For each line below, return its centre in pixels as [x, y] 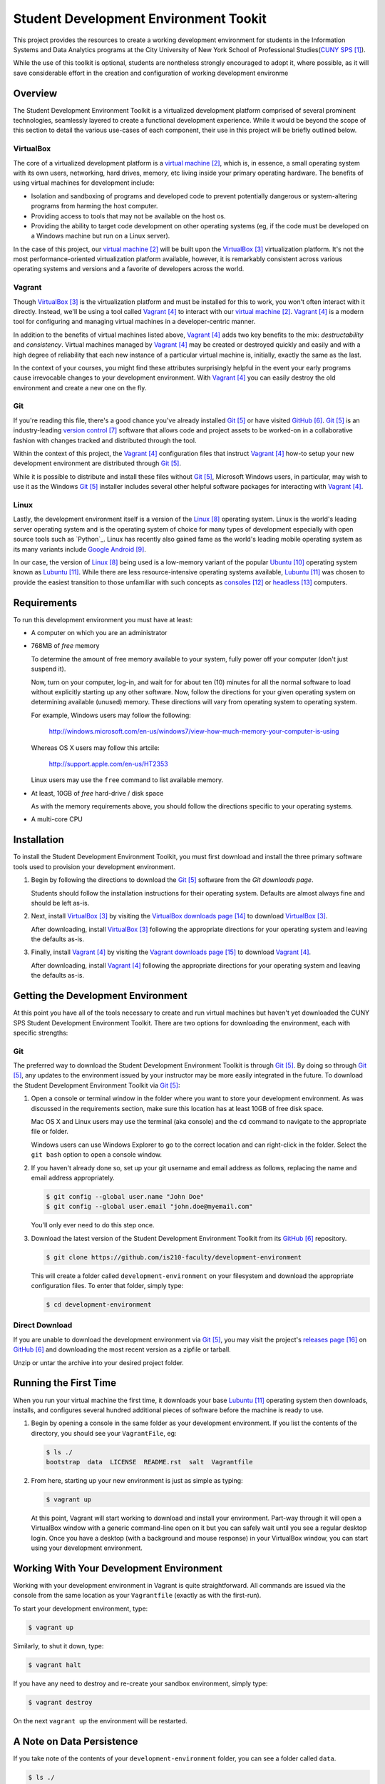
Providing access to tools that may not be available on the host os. [128, 216]
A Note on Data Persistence [76, 1741]
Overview [35, 93]
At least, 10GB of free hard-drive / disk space [97, 793]
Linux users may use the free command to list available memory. [127, 780]
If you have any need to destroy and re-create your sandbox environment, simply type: [140, 1683]
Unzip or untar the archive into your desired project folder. [99, 1362]
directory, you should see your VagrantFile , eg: [104, 1433]
